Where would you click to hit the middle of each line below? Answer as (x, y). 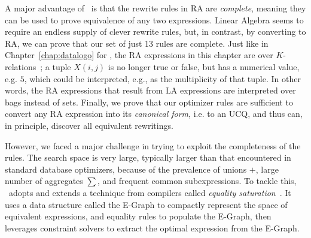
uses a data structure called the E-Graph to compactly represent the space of (146, 204)
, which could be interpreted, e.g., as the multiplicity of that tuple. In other (162, 78)
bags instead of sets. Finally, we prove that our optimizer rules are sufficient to (149, 102)
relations (21, 66)
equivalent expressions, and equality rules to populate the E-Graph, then (138, 216)
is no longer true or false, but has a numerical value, (204, 66)
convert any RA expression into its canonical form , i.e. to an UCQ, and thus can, (154, 114)
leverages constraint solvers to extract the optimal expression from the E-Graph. (152, 228)
